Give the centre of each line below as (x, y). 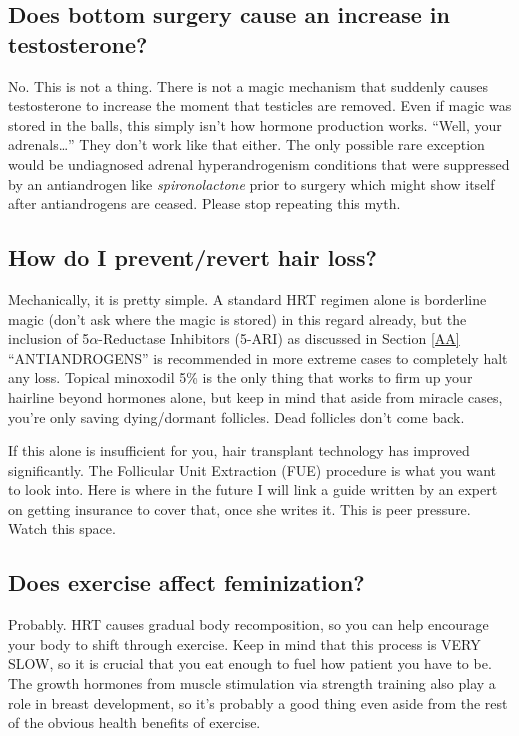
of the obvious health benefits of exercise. (134, 722)
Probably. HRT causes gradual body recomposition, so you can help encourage (248, 624)
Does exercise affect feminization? (186, 582)
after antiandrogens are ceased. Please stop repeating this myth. (204, 203)
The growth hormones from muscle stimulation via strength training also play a (252, 683)
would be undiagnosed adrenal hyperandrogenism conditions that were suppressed (259, 163)
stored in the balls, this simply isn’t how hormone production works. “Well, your (255, 124)
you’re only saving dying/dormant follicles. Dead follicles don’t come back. (236, 416)
